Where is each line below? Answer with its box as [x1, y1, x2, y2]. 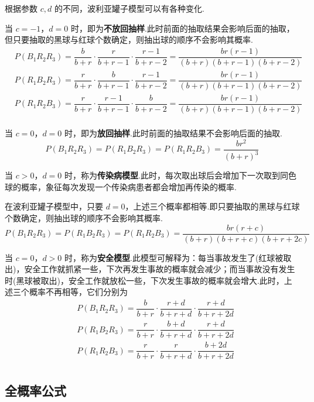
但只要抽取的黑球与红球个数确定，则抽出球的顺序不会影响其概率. [5, 33, 253, 46]
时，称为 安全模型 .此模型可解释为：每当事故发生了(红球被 [64, 251, 284, 263]
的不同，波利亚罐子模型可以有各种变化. [54, 2, 204, 14]
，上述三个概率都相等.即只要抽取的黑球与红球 [125, 200, 300, 212]
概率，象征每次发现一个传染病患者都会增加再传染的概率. [21, 180, 237, 193]
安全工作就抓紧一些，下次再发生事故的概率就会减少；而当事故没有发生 [24, 263, 295, 275]
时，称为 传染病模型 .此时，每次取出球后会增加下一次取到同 [64, 169, 288, 181]
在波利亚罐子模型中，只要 [5, 200, 103, 212]
